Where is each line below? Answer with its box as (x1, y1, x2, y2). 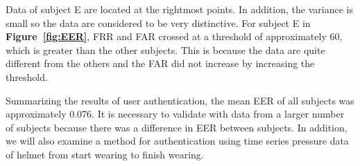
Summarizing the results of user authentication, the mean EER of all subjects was (6, 93, 354, 107)
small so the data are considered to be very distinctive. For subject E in (6, 15, 311, 30)
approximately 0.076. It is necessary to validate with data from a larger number (6, 107, 345, 121)
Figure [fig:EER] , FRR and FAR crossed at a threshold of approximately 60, (6, 29, 343, 44)
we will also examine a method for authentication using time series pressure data (6, 133, 349, 148)
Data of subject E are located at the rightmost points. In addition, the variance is (6, 2, 353, 16)
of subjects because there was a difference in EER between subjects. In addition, (6, 120, 348, 134)
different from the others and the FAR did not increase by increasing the (6, 56, 315, 71)
